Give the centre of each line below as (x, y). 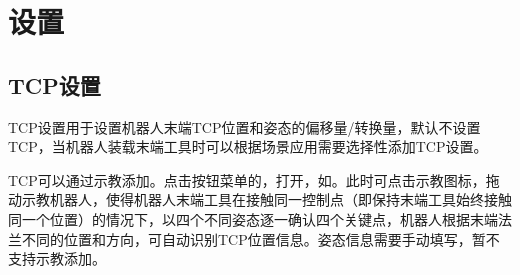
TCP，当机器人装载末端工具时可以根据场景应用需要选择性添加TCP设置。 (248, 146)
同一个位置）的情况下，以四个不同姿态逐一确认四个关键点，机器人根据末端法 (260, 218)
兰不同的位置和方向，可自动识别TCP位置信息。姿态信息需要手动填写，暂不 (254, 238)
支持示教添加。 (57, 258)
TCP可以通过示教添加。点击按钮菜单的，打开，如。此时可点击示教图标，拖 (254, 179)
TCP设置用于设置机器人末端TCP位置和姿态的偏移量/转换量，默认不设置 (244, 126)
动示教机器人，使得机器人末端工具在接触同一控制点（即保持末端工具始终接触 (260, 199)
